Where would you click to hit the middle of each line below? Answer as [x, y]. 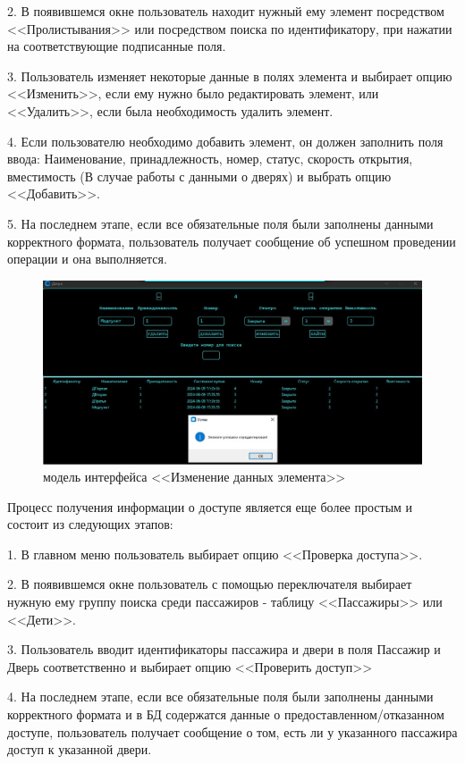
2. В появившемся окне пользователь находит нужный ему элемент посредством [226, 11]
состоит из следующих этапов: [90, 524]
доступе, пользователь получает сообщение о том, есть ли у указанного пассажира [232, 731]
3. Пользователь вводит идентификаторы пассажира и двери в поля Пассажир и [224, 649]
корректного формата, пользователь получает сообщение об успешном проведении [232, 241]
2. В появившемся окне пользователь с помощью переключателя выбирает [210, 584]
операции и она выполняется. [87, 259]
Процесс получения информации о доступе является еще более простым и [210, 506]
